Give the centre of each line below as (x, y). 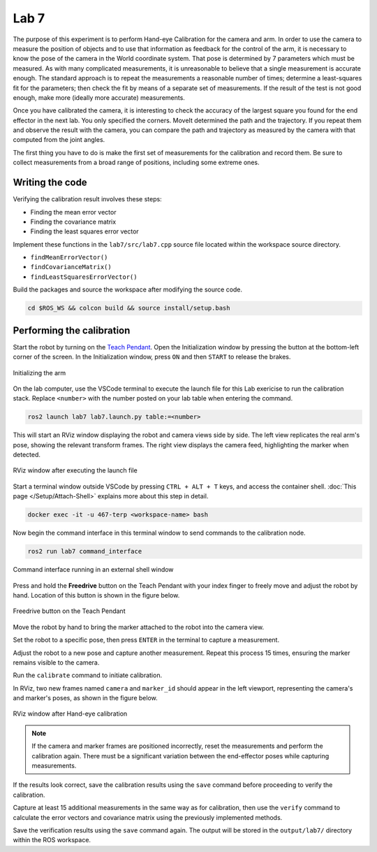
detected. (27, 455)
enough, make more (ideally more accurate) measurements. (99, 97)
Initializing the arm (39, 373)
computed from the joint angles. (59, 140)
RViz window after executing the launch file (75, 470)
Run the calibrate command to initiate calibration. (88, 675)
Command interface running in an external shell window (93, 570)
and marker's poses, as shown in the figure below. (85, 698)
